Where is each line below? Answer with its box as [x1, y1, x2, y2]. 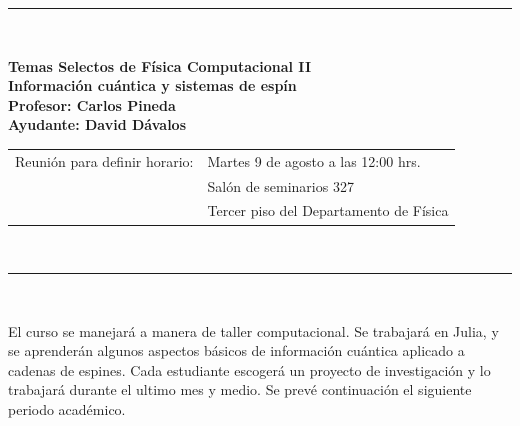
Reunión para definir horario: [15, 150, 194, 171]
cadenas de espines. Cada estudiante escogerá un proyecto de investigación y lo [8, 359, 491, 380]
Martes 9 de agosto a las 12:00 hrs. [207, 150, 421, 171]
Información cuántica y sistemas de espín [8, 75, 297, 96]
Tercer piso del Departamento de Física [207, 200, 449, 221]
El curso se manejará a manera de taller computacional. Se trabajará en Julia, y [8, 320, 499, 341]
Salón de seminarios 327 [207, 175, 354, 196]
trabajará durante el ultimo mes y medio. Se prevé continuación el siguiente [8, 379, 472, 400]
